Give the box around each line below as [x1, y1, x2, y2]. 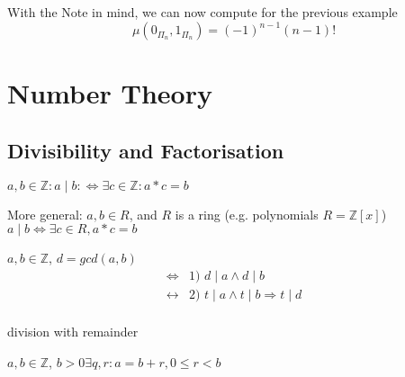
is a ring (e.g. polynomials [175, 204, 319, 223]
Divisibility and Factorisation [7, 136, 284, 164]
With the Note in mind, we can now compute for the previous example [7, 3, 398, 21]
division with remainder [7, 321, 139, 340]
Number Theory [7, 75, 212, 112]
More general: [7, 204, 83, 223]
